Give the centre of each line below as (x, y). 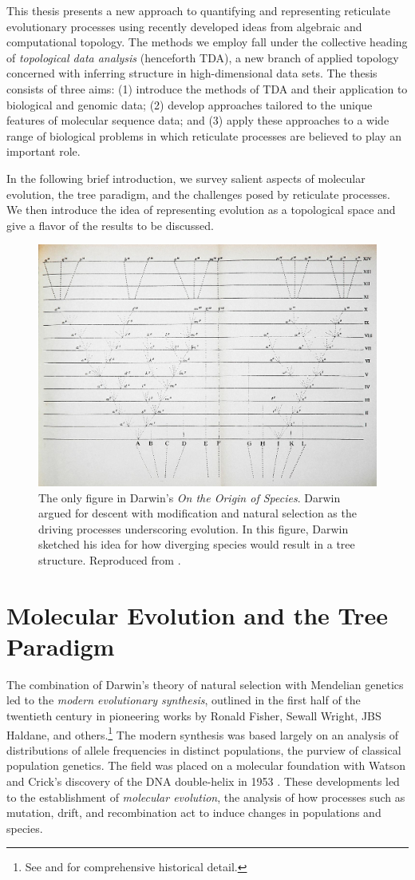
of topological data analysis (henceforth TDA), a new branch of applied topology (203, 57)
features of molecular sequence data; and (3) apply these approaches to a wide (198, 120)
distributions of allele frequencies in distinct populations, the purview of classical (204, 749)
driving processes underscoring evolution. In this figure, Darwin (194, 528)
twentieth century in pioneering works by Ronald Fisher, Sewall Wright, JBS (194, 716)
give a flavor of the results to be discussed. (110, 225)
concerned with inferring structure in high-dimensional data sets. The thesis (192, 73)
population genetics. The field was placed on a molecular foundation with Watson (206, 765)
